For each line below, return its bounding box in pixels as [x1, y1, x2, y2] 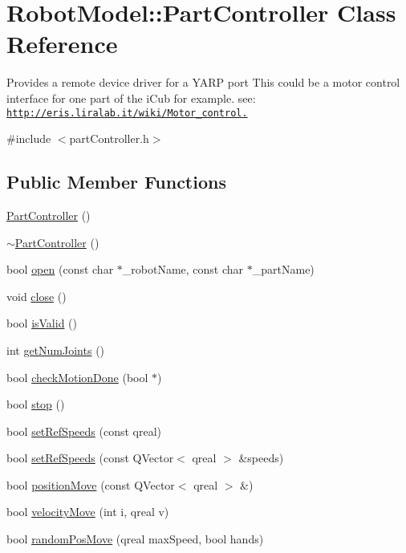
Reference [6, 27, 118, 60]
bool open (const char [6, 261, 114, 278]
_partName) [252, 261, 315, 278]
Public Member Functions [6, 169, 226, 194]
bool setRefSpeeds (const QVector [6, 449, 174, 466]
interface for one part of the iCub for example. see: [6, 89, 256, 106]
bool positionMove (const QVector [6, 476, 175, 493]
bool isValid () [6, 315, 78, 331]
